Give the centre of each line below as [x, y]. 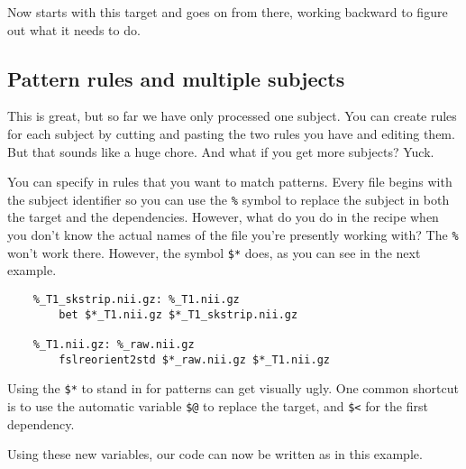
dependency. [41, 423]
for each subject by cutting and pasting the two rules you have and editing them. [231, 133]
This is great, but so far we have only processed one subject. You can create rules [232, 116]
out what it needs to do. [74, 29]
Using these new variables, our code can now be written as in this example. [215, 454]
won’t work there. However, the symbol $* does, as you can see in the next [214, 252]
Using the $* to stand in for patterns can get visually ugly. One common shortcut [233, 388]
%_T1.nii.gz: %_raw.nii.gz [114, 344]
